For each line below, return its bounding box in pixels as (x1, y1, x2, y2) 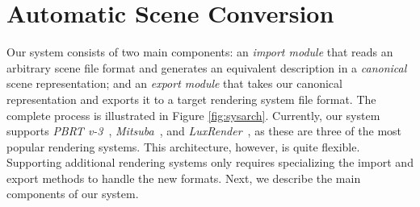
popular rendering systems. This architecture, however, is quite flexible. (6, 138, 360, 155)
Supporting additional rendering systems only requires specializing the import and (6, 154, 414, 171)
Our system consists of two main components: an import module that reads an (6, 43, 393, 60)
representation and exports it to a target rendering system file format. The (6, 90, 376, 107)
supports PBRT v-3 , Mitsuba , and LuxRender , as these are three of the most (6, 122, 402, 139)
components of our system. (6, 185, 139, 202)
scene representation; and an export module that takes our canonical (6, 75, 342, 92)
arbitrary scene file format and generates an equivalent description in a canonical (6, 59, 407, 76)
